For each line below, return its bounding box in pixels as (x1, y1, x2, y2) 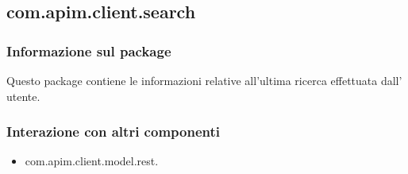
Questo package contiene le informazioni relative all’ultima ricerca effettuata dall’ (6, 72, 402, 88)
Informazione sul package (6, 41, 171, 60)
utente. (6, 87, 40, 104)
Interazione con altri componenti (6, 122, 220, 141)
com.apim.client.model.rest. (25, 153, 159, 169)
